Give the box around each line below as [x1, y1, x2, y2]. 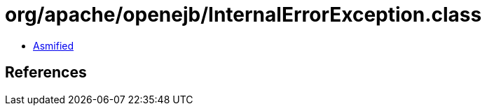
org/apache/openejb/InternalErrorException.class [5, 3, 482, 27]
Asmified [33, 39, 74, 52]
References [5, 64, 87, 82]
